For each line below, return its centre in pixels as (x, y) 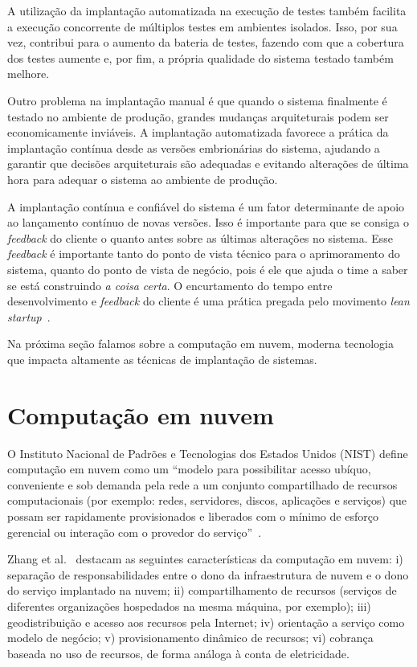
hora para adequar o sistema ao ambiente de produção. (143, 179)
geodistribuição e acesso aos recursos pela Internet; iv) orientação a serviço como (206, 622)
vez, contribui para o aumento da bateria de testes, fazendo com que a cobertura (206, 42)
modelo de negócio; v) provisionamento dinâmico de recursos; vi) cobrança (190, 638)
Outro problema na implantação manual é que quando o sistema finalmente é (197, 100)
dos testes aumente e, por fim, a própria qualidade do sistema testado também (200, 57)
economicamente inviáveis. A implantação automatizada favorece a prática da (198, 132)
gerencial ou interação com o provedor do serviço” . (135, 532)
